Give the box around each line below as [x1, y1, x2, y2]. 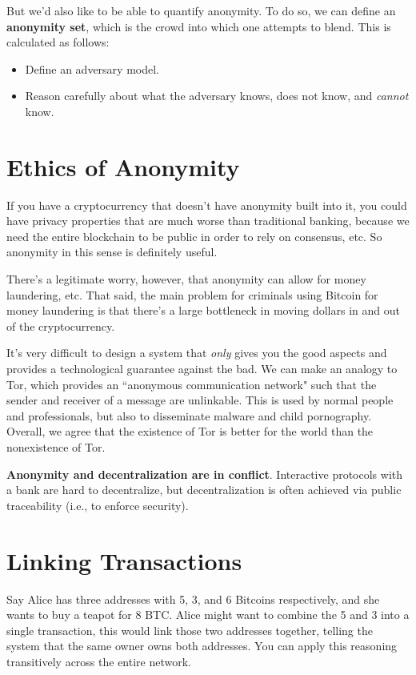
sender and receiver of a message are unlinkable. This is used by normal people [6, 392, 394, 408]
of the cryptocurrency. [6, 317, 115, 334]
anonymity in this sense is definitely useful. [6, 243, 218, 260]
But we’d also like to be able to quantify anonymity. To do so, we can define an [6, 2, 396, 18]
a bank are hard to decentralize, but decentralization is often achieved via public [6, 481, 402, 498]
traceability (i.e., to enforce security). [6, 496, 189, 513]
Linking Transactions [6, 544, 242, 577]
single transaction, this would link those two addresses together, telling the [6, 621, 373, 638]
